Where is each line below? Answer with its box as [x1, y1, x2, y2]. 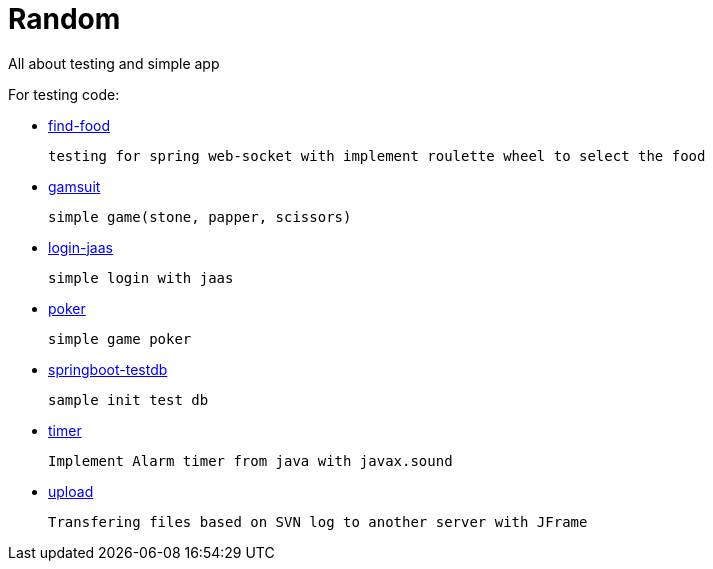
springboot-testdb [48, 360, 168, 378]
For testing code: [8, 85, 120, 103]
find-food [48, 116, 110, 134]
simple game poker [48, 330, 192, 347]
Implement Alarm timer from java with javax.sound [48, 452, 453, 469]
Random [8, 2, 121, 36]
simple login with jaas [48, 269, 234, 286]
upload [48, 482, 94, 500]
